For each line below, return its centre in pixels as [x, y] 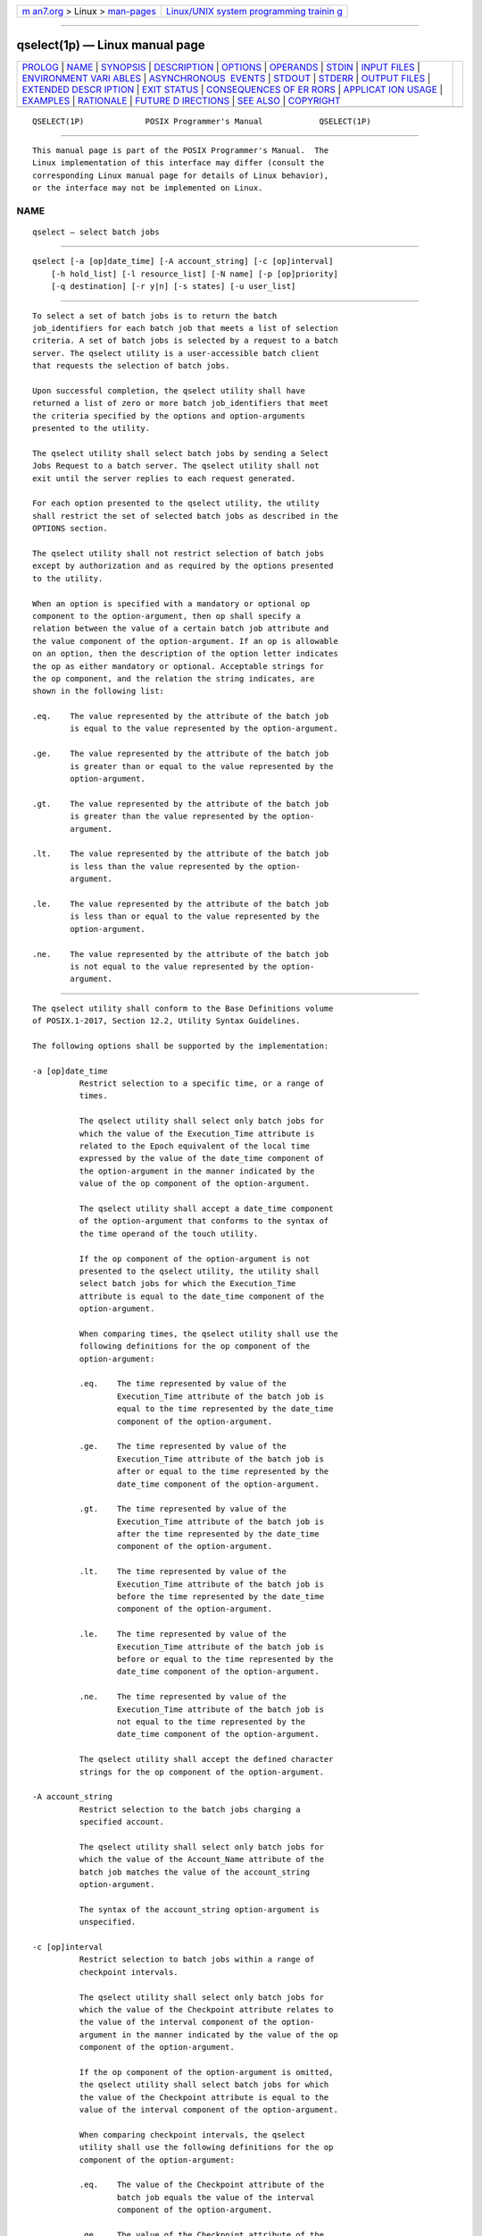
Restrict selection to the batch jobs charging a [190, 1809]
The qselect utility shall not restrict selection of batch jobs [179, 554]
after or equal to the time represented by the [223, 1472]
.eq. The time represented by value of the [183, 1384]
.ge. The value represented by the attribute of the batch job [181, 754]
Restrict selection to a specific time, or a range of [202, 1084]
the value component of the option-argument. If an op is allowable [185, 641]
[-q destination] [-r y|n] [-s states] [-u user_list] [173, 287]
